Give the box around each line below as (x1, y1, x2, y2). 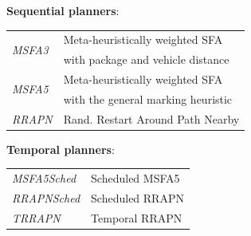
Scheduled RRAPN (91, 190, 184, 206)
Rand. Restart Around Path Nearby (63, 110, 240, 127)
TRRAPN (12, 209, 61, 226)
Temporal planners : (6, 140, 115, 157)
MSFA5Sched (12, 170, 76, 187)
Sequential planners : (6, 2, 120, 18)
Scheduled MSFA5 (91, 170, 180, 187)
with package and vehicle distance (63, 51, 229, 68)
